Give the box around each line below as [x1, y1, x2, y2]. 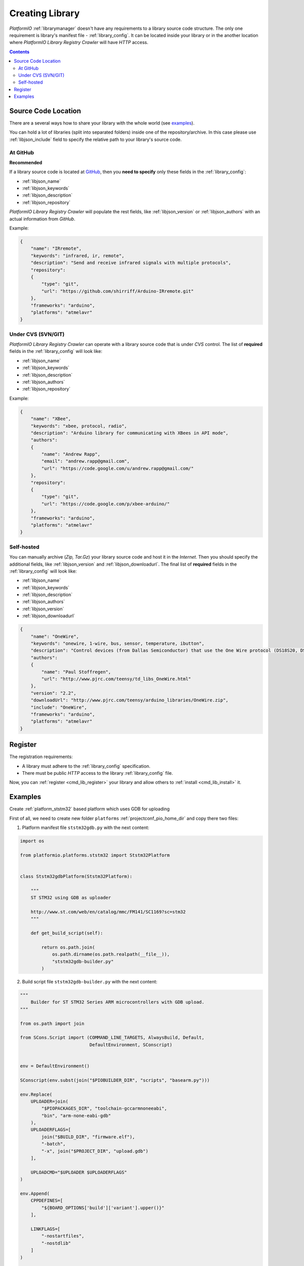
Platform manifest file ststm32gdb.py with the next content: [22, 824, 149, 830]
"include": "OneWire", [30, 704, 87, 710]
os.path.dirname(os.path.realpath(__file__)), [52, 952, 170, 957]
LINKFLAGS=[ [30, 1226, 61, 1232]
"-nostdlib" [41, 1240, 71, 1246]
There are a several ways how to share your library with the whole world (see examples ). [9, 120, 195, 126]
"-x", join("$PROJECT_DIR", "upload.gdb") [41, 1148, 149, 1154]
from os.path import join [20, 1020, 85, 1026]
